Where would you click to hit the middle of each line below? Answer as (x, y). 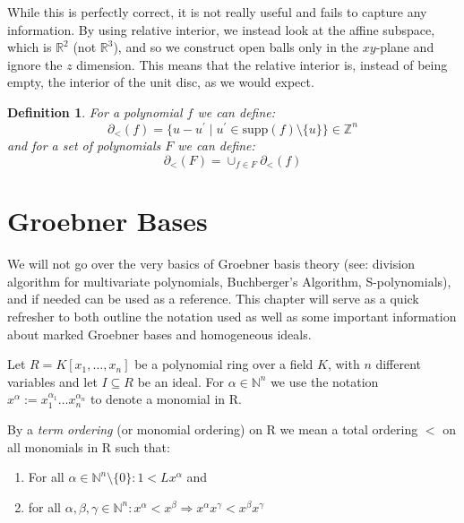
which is (30, 47)
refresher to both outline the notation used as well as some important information (232, 317)
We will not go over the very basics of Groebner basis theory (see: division (211, 264)
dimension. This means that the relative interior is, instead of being (262, 64)
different (399, 364)
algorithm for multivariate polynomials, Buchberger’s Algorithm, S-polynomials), (229, 281)
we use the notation (325, 381)
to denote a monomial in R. (166, 399)
